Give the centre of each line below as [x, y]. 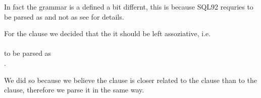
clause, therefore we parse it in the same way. [74, 90]
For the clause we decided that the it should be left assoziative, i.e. [108, 33]
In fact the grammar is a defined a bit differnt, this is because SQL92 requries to [129, 7]
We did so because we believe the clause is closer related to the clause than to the [130, 80]
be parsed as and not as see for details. [64, 16]
